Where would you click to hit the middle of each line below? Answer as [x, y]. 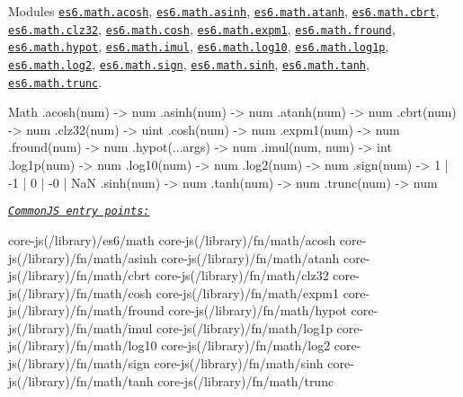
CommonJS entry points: [79, 212]
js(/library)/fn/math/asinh [83, 257]
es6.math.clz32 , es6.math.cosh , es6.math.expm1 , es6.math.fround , [202, 28]
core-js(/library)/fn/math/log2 [246, 345]
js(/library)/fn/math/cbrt [80, 275]
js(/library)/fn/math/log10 [83, 345]
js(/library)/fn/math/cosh [80, 292]
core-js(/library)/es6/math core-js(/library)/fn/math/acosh [172, 239]
